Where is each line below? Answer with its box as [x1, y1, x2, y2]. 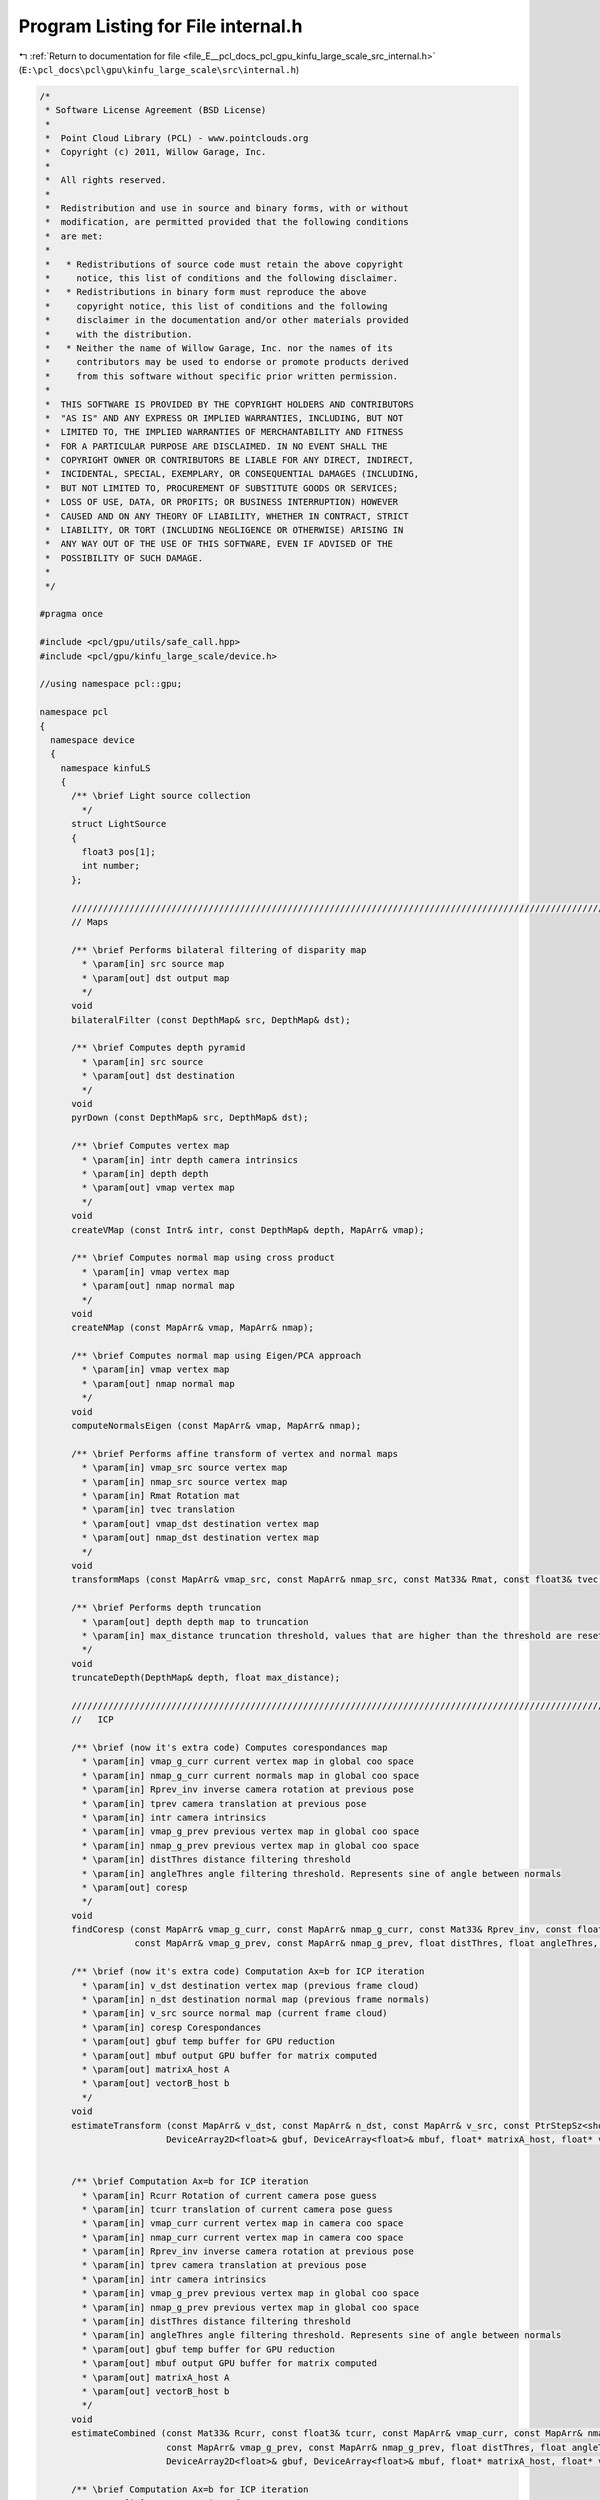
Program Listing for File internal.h [18, 15, 303, 37]
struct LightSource [71, 818, 167, 830]
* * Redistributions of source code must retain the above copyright [45, 258, 404, 270]
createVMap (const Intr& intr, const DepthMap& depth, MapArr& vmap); [71, 1224, 425, 1235]
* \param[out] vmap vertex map [81, 1182, 235, 1194]
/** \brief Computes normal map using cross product [71, 1252, 335, 1264]
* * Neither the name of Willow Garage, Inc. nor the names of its [45, 342, 394, 354]
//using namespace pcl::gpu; [39, 678, 183, 690]
